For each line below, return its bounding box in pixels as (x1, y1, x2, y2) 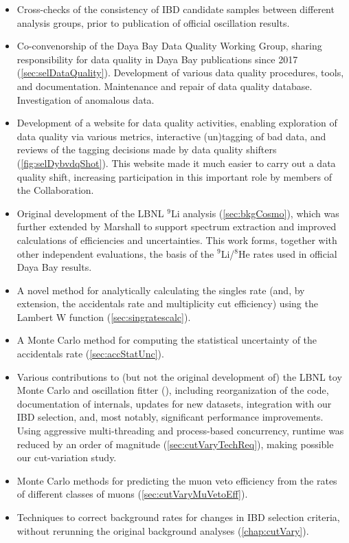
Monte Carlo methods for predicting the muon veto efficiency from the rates (16, 473, 337, 487)
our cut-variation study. (16, 450, 117, 465)
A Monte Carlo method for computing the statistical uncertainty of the (16, 333, 317, 347)
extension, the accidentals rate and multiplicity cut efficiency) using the (16, 296, 318, 311)
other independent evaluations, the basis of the (16, 246, 214, 261)
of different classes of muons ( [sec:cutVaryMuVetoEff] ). (16, 487, 248, 501)
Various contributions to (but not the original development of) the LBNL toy (16, 369, 342, 384)
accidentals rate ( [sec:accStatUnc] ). (16, 346, 164, 361)
